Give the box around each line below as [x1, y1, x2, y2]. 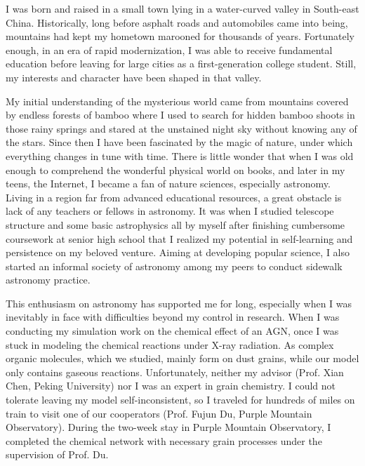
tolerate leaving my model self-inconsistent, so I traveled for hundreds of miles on [6, 392, 355, 407]
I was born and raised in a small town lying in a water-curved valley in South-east [6, 1, 359, 15]
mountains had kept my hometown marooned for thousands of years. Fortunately [6, 29, 354, 44]
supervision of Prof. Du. [6, 447, 109, 462]
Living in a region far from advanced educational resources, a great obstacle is [6, 189, 342, 204]
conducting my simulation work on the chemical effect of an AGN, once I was [6, 324, 339, 338]
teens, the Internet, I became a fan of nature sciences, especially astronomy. [6, 176, 331, 191]
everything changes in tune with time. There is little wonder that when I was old [6, 148, 354, 163]
